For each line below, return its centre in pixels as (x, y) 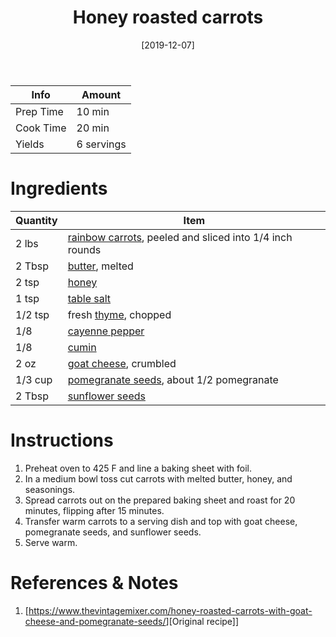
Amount (101, 94)
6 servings (101, 144)
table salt (89, 298)
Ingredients (59, 188)
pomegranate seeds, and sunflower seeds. (113, 532)
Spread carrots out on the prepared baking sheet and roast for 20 (160, 500)
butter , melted (100, 266)
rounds (84, 249)
